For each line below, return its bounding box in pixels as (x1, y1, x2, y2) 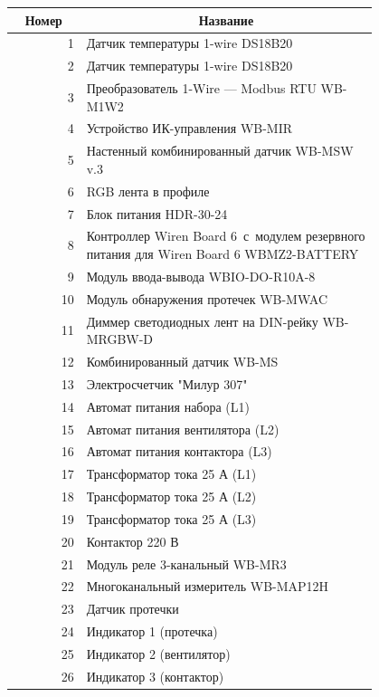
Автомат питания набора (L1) (86, 396, 250, 415)
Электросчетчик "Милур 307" (86, 374, 248, 393)
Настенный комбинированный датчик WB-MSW (86, 141, 354, 160)
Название (198, 10, 254, 29)
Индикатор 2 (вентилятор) (86, 644, 231, 663)
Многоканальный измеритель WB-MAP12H (86, 577, 329, 596)
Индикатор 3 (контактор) (86, 666, 224, 685)
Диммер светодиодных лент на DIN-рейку (86, 311, 318, 330)
